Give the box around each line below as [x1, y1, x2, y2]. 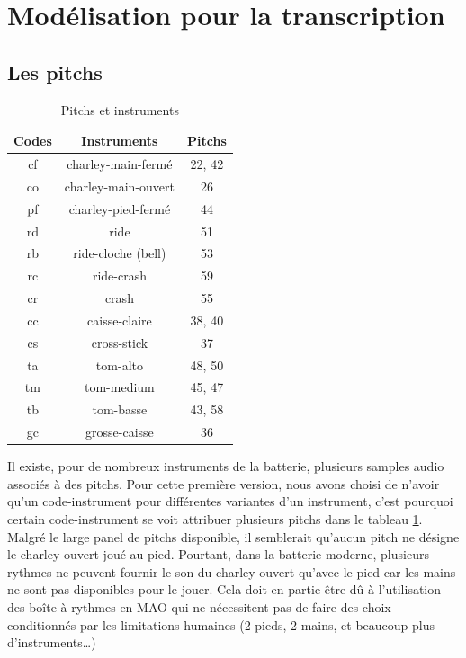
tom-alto [95, 355, 143, 374]
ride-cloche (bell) [73, 244, 166, 262]
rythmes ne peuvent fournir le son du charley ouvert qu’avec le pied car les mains [7, 562, 456, 581]
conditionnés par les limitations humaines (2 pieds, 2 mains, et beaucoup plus [7, 615, 435, 634]
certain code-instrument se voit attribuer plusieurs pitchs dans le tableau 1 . [7, 510, 423, 529]
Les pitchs [7, 58, 103, 85]
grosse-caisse [85, 422, 154, 441]
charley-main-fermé [67, 155, 173, 173]
